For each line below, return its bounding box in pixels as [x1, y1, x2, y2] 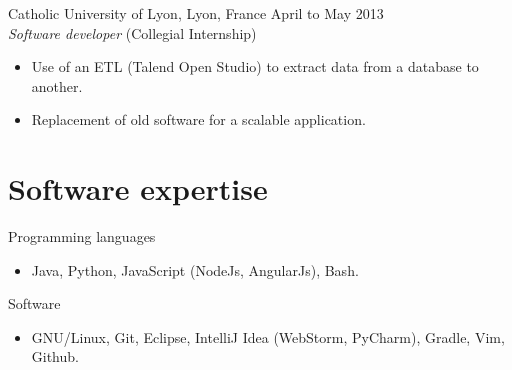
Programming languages [8, 226, 156, 247]
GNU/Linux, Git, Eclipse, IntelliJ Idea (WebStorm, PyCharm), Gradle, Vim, [31, 326, 505, 347]
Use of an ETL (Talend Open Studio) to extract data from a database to [31, 56, 479, 77]
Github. [31, 346, 79, 367]
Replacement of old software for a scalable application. [31, 109, 366, 130]
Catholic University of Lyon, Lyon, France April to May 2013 [8, 3, 384, 23]
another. [31, 75, 83, 96]
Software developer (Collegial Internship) [8, 22, 257, 43]
